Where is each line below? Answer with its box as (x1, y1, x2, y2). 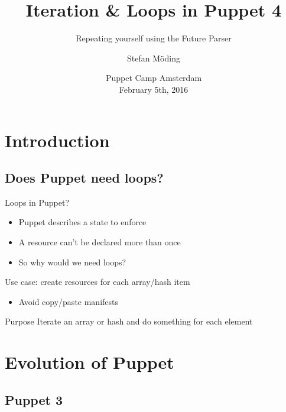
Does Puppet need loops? (5, 168, 164, 187)
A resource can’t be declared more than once (18, 236, 181, 248)
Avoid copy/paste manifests (18, 295, 119, 307)
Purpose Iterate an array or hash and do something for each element (5, 315, 253, 327)
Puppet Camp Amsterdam (105, 72, 202, 84)
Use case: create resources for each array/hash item (5, 275, 190, 288)
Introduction (5, 128, 110, 152)
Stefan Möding (127, 51, 180, 64)
